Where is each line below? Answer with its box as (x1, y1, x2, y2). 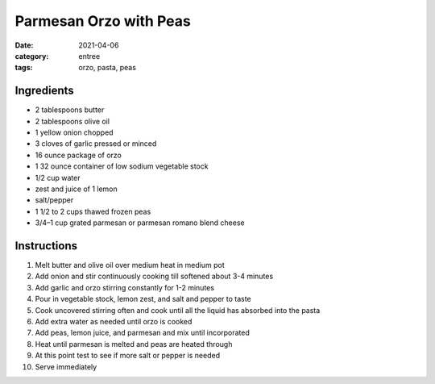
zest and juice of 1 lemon (35, 184, 118, 194)
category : (14, 51, 49, 61)
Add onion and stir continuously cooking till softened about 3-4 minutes (35, 271, 274, 282)
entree (78, 51, 101, 61)
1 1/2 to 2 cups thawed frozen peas (35, 207, 151, 216)
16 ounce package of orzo (35, 150, 122, 160)
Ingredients (14, 84, 74, 98)
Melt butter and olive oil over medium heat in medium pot (35, 261, 225, 270)
